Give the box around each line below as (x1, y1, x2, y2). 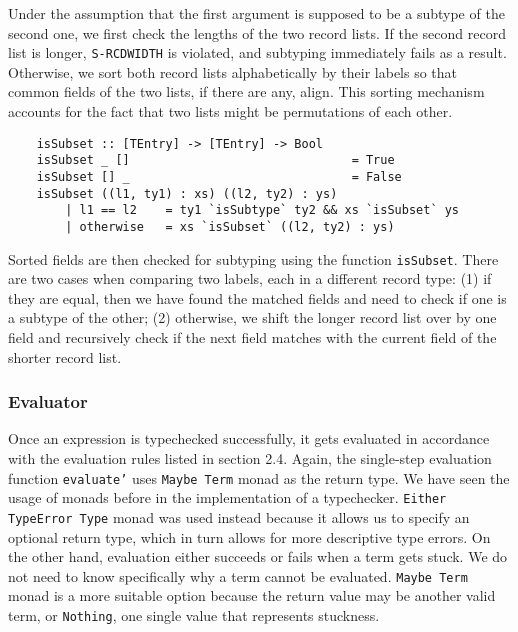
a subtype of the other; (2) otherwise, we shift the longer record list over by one (8, 307, 497, 328)
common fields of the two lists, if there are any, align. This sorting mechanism (8, 81, 485, 102)
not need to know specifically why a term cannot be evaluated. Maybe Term (8, 565, 468, 586)
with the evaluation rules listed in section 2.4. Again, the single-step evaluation (8, 448, 492, 468)
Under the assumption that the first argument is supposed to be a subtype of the (8, 3, 505, 23)
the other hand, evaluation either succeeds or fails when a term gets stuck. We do (8, 546, 508, 567)
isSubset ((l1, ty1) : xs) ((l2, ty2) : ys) (36, 186, 338, 201)
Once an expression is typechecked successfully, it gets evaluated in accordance (8, 428, 490, 449)
